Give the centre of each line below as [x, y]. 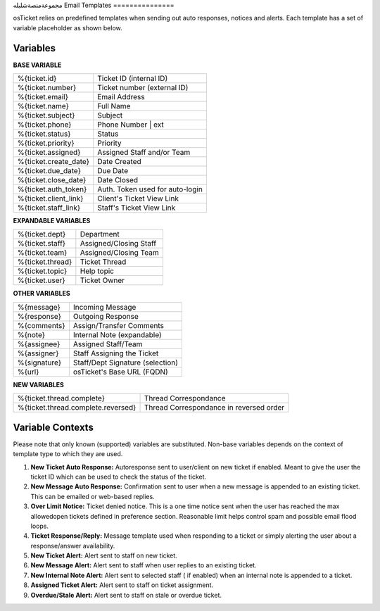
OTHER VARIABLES [42, 294]
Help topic [97, 271]
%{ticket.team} [42, 253]
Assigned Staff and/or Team [144, 153]
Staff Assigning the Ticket [116, 353]
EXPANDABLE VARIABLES [52, 221]
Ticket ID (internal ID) [133, 79]
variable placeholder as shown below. [68, 27]
